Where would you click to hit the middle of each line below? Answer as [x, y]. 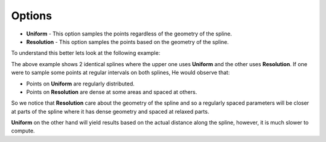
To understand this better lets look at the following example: [86, 53]
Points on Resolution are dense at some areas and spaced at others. [112, 92]
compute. [23, 131]
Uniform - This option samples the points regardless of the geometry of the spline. [129, 34]
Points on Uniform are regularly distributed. [81, 84]
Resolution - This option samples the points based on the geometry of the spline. [128, 42]
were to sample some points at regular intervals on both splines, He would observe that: [120, 73]
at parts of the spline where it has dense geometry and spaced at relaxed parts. [110, 111]
